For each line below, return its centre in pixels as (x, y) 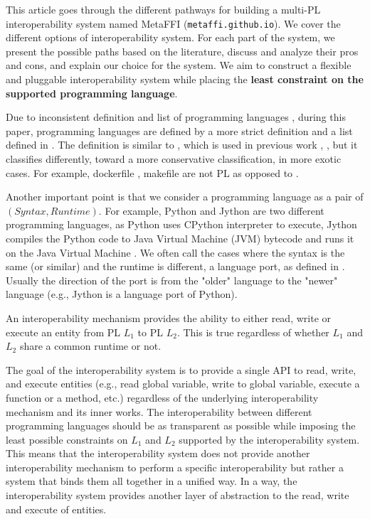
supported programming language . (92, 93)
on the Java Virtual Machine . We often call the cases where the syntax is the (175, 252)
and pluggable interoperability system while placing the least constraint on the (185, 79)
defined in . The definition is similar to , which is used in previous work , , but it (182, 145)
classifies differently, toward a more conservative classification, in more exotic (174, 159)
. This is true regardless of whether (253, 332)
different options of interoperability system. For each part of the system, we (170, 37)
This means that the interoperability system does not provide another (158, 453)
